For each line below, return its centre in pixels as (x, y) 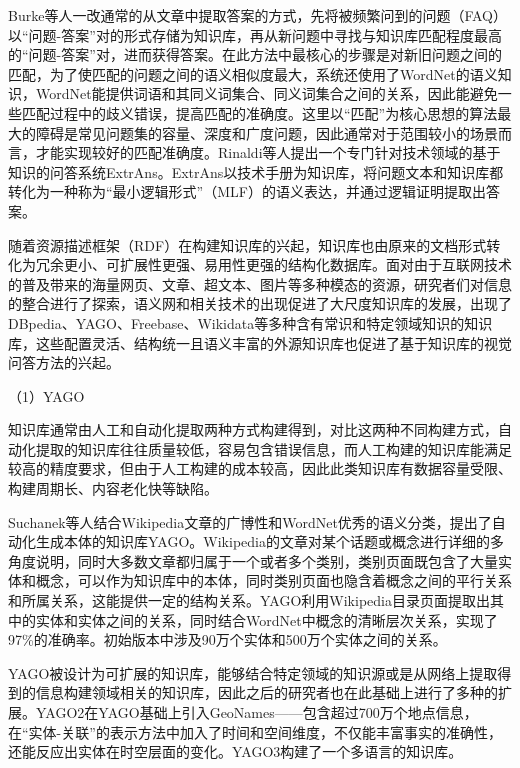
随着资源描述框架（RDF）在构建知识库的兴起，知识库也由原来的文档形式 (247, 244)
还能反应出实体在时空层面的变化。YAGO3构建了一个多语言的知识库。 (235, 751)
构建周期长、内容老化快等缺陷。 (113, 488)
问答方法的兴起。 (64, 362)
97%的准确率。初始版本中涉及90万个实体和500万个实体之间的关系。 (227, 639)
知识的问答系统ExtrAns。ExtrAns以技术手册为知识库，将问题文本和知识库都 (256, 171)
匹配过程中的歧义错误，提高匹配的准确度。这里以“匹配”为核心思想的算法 (259, 112)
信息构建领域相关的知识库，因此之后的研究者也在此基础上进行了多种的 (266, 692)
